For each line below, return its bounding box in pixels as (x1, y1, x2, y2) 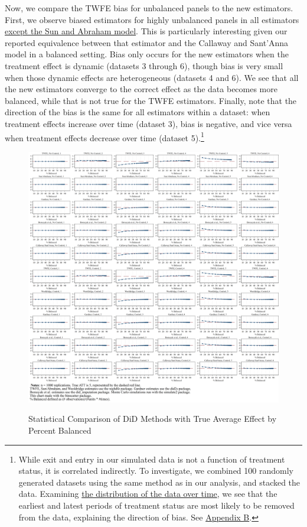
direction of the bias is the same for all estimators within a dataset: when (5, 106, 270, 118)
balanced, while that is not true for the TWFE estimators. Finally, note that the (5, 94, 297, 106)
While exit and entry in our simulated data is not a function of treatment (18, 453, 285, 465)
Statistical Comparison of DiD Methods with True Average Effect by (28, 412, 277, 425)
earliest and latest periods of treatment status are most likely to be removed (18, 499, 295, 511)
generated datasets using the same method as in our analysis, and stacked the (18, 476, 301, 488)
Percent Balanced (28, 424, 92, 436)
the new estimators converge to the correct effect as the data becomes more (5, 83, 277, 95)
